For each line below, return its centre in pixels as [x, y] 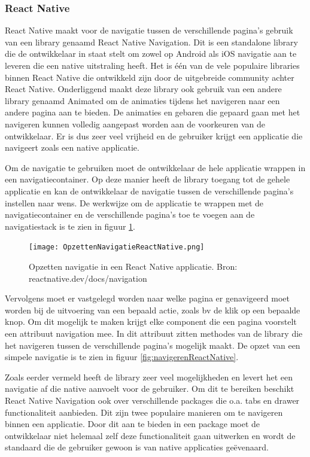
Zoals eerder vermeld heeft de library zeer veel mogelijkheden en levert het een [149, 377]
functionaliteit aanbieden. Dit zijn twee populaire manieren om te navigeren [144, 412]
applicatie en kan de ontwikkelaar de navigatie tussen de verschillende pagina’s [149, 191]
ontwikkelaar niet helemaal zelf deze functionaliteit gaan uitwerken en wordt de [150, 435]
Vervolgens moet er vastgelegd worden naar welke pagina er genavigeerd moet [147, 298]
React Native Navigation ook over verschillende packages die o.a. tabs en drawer [152, 400]
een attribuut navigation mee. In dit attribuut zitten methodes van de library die [154, 333]
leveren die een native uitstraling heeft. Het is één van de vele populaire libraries [152, 65]
